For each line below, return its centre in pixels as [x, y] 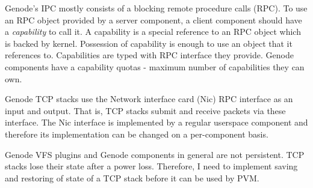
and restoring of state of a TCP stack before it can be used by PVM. [132, 177]
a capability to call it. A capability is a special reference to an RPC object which [153, 32]
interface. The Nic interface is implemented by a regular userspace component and [156, 122]
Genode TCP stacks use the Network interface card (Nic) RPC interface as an [149, 99]
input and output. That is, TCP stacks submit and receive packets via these [145, 110]
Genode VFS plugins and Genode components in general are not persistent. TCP [155, 154]
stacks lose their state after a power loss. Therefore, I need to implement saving [151, 166]
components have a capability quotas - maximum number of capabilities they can [155, 66]
